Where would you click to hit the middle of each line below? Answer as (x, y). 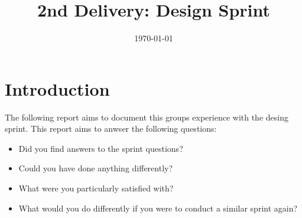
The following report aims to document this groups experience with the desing (147, 117)
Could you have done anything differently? (96, 168)
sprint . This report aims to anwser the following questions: (111, 128)
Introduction (57, 88)
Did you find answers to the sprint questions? (101, 148)
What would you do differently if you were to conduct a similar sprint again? (158, 208)
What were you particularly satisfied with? (96, 188)
